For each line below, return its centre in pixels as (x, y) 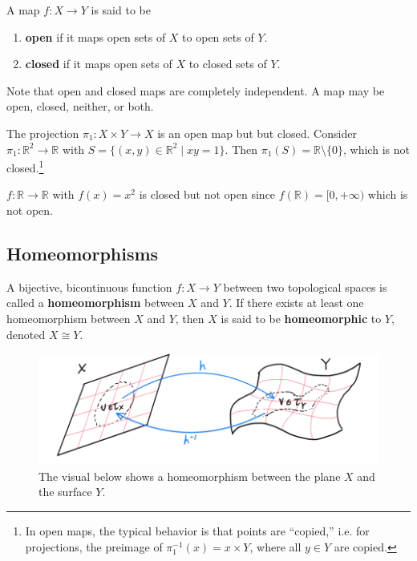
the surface (65, 492)
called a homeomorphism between (95, 303)
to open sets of (218, 36)
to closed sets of (228, 64)
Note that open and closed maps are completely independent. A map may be (196, 90)
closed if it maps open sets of (99, 64)
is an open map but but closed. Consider (257, 133)
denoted (26, 334)
